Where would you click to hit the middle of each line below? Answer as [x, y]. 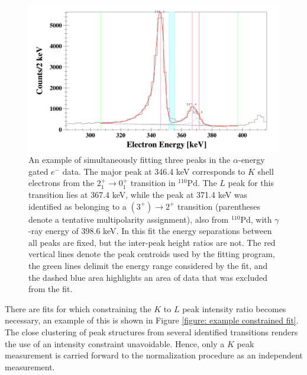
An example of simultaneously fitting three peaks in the [130, 160]
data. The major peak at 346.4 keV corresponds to [154, 171]
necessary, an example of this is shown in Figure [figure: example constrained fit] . [152, 320]
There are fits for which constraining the [78, 308]
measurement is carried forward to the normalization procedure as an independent [154, 355]
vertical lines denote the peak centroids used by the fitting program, [152, 254]
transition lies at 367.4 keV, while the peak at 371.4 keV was [138, 194]
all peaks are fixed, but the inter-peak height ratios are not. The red [152, 242]
